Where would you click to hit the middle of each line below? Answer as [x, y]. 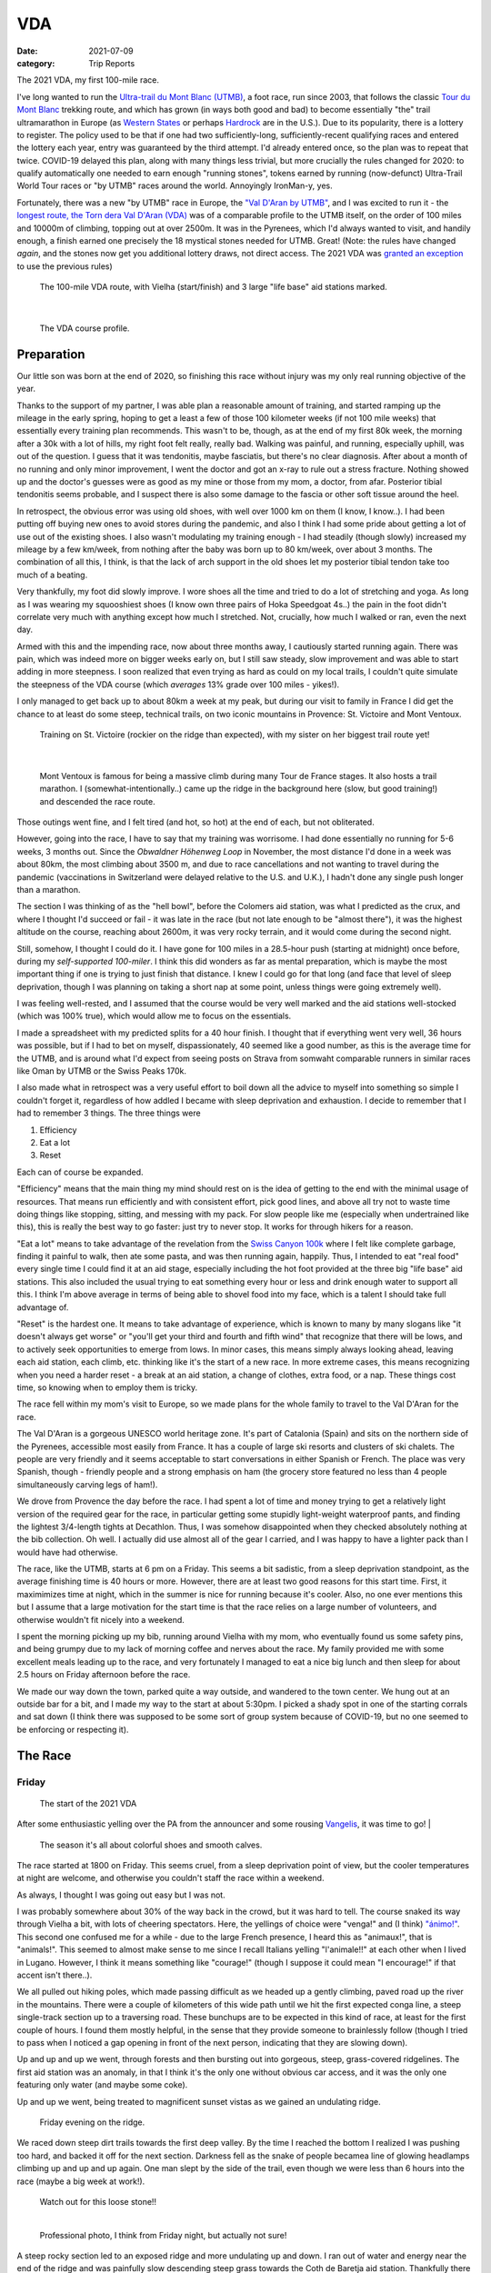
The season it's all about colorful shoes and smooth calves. [151, 1845]
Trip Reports [112, 63]
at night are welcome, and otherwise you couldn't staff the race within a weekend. [170, 1878]
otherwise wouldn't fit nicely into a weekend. [101, 1619]
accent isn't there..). [55, 1975]
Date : [27, 51]
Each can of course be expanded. [80, 1172]
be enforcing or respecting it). [73, 1729]
